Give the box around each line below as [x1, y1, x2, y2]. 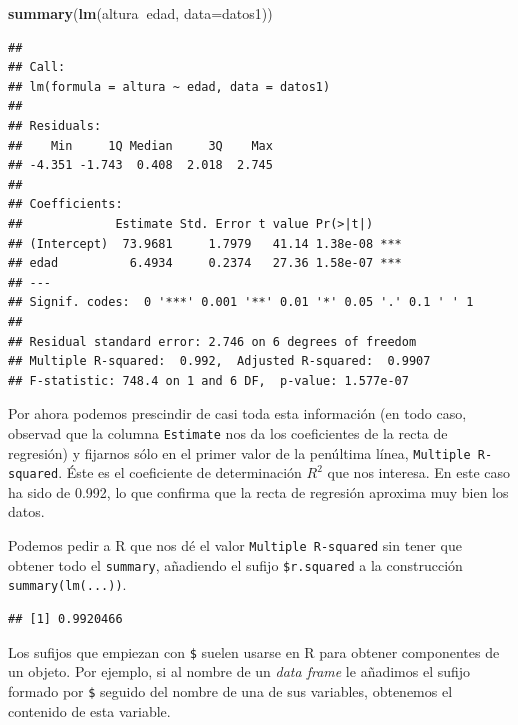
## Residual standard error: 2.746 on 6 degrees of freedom [8, 334, 417, 349]
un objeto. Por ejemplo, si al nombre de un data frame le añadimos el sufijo [8, 661, 471, 682]
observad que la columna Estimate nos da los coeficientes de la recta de [8, 422, 448, 443]
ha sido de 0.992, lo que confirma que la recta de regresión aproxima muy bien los [8, 481, 509, 502]
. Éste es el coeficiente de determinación [58, 462, 302, 483]
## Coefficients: [8, 197, 123, 212]
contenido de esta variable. [8, 700, 171, 721]
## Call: [8, 60, 66, 75]
